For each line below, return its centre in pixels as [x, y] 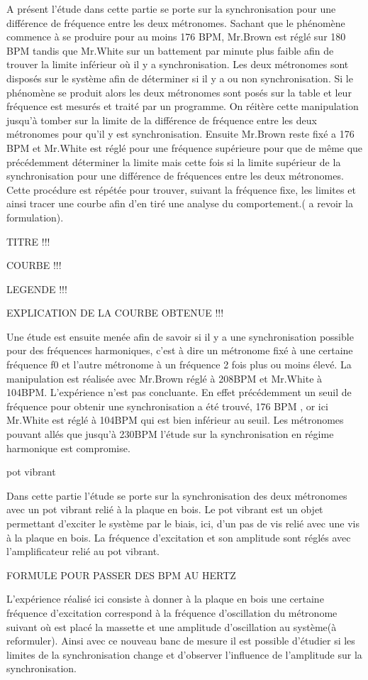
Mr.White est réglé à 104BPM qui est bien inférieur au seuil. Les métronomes [175, 420]
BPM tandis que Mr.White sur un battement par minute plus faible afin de [170, 50]
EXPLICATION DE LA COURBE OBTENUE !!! [115, 313]
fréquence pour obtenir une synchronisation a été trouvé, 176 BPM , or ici [167, 406]
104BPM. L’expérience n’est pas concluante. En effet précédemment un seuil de [179, 392]
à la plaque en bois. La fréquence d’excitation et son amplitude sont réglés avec [179, 537]
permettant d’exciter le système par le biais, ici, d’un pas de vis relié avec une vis [183, 523]
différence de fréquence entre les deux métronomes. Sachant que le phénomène [176, 22]
